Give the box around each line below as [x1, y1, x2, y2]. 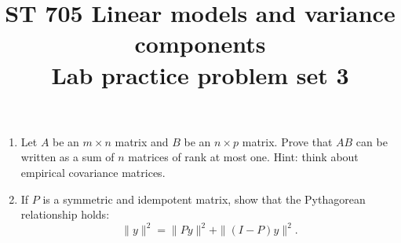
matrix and [115, 133, 169, 149]
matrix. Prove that [242, 133, 333, 149]
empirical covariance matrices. [20, 164, 166, 180]
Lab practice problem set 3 [51, 58, 349, 90]
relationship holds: [20, 206, 110, 223]
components [134, 28, 266, 60]
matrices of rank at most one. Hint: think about [128, 149, 359, 165]
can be [355, 133, 388, 149]
